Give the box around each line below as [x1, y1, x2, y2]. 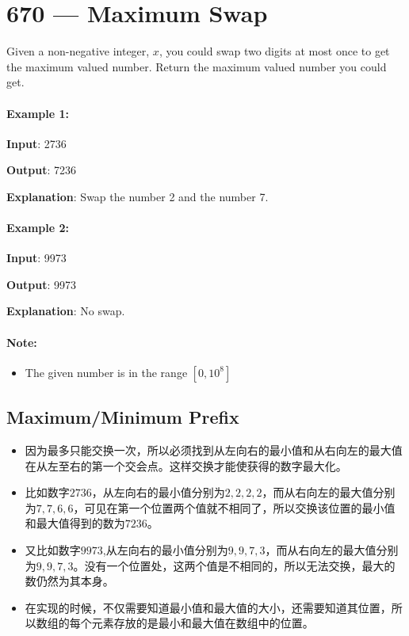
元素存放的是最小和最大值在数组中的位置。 [91, 615, 314, 631]
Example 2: [6, 219, 69, 236]
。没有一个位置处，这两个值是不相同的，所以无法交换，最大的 [73, 557, 396, 573]
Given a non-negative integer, [6, 43, 150, 59]
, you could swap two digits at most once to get [159, 43, 390, 59]
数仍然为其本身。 [25, 573, 114, 589]
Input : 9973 [6, 249, 67, 266]
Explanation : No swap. [6, 303, 125, 319]
